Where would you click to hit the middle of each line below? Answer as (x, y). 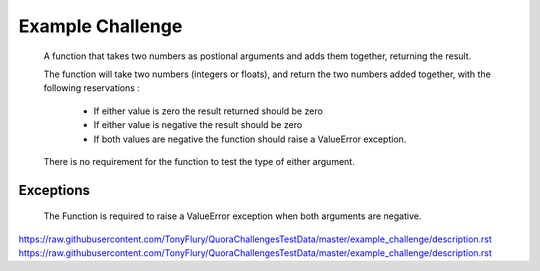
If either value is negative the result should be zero (198, 125)
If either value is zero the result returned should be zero (208, 111)
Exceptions (54, 190)
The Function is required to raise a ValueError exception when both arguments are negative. (232, 216)
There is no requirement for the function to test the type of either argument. (199, 161)
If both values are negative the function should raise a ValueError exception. (250, 139)
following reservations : (91, 88)
